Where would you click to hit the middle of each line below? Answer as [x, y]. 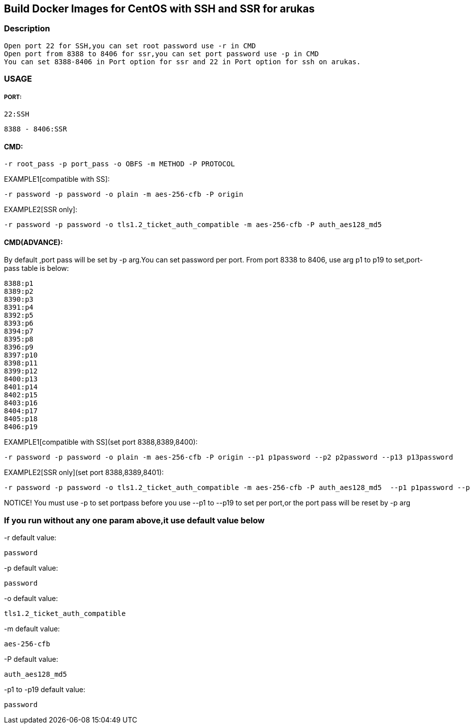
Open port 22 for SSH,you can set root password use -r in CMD [130, 46]
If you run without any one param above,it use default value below [134, 520]
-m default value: [32, 629]
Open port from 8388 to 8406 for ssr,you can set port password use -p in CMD [162, 54]
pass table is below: [37, 268]
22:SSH [17, 114]
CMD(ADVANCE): [34, 242]
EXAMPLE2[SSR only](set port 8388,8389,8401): [84, 473]
